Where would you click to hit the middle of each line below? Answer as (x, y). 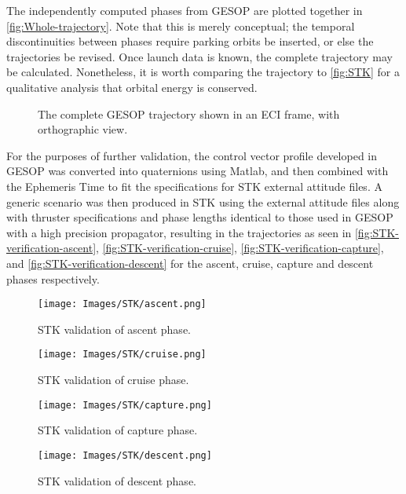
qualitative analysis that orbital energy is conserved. (132, 87)
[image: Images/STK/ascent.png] (122, 304)
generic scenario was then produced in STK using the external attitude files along (203, 201)
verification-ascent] (51, 248)
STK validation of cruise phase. (113, 379)
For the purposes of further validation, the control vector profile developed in (192, 155)
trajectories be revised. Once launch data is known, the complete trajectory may (199, 56)
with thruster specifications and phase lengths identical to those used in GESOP (200, 217)
